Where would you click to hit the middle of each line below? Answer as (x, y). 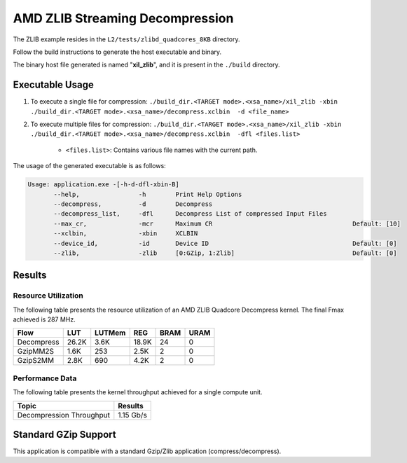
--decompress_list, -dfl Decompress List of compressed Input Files (190, 214)
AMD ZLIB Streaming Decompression (123, 18)
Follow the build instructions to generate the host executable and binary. (117, 52)
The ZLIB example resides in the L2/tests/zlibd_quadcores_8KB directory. (127, 39)
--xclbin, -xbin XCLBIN (126, 234)
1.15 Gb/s (132, 415)
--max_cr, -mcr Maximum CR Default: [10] (227, 223)
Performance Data (45, 378)
